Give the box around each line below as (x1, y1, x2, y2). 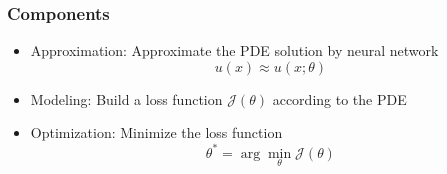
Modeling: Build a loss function (30, 88, 223, 109)
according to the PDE (272, 88, 407, 109)
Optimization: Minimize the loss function (30, 122, 283, 143)
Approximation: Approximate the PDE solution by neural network (30, 40, 439, 61)
